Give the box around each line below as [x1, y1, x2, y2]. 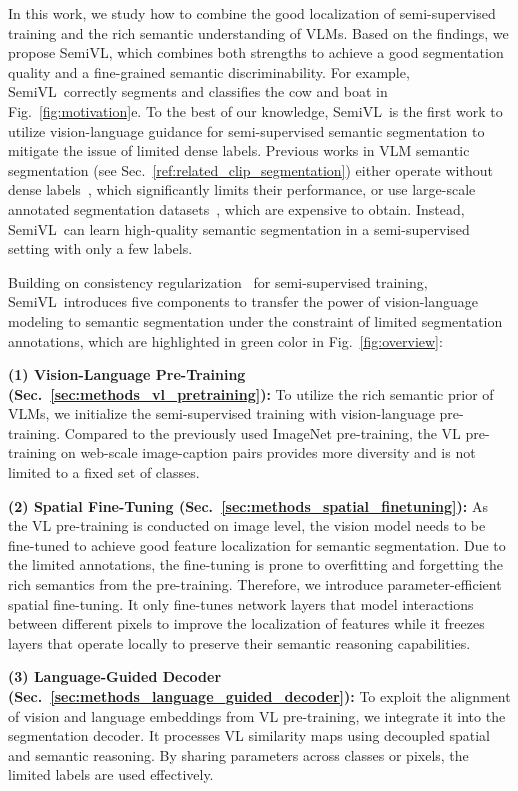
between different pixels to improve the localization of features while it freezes [8, 613, 485, 634]
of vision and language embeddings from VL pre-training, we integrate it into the [8, 705, 506, 726]
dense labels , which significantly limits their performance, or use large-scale [8, 179, 476, 200]
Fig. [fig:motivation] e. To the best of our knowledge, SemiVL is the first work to [8, 100, 503, 121]
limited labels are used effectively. [8, 764, 214, 785]
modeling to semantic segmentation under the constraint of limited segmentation [8, 310, 503, 331]
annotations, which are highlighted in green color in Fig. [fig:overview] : [8, 330, 443, 351]
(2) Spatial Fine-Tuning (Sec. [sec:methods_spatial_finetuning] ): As [8, 495, 488, 516]
